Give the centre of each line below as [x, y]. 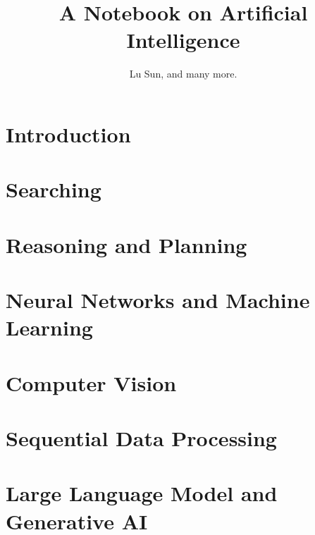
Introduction [68, 134]
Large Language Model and [142, 493]
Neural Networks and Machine [158, 300]
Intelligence [183, 40]
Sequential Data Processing [141, 437]
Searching [54, 189]
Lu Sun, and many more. [183, 74]
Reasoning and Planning [126, 244]
